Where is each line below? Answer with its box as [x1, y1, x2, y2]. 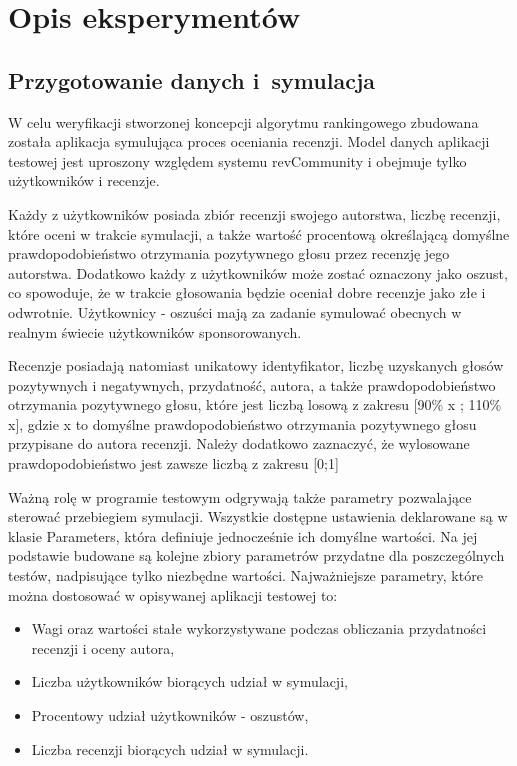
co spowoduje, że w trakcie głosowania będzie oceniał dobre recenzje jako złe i [8, 282, 486, 303]
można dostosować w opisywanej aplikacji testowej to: [8, 584, 338, 605]
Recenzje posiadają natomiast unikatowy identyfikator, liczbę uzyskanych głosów [8, 355, 504, 376]
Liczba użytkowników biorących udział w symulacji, [31, 671, 348, 692]
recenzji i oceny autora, [31, 637, 175, 658]
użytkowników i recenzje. [8, 170, 160, 191]
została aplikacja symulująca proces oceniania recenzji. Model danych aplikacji [8, 131, 490, 152]
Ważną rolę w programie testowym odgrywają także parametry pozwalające [8, 486, 472, 507]
